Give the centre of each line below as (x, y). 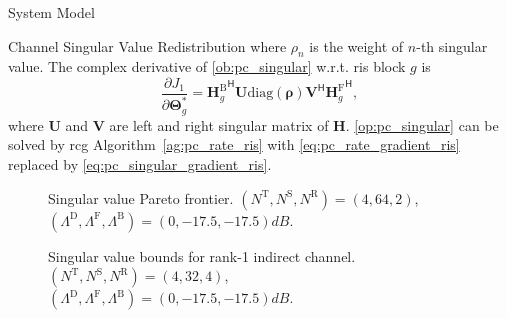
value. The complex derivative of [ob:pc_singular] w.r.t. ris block (207, 66)
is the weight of (356, 45)
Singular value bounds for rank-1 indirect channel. (202, 255)
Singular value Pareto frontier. (141, 197)
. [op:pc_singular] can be (422, 124)
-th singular (452, 45)
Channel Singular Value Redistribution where (147, 45)
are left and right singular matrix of (219, 124)
